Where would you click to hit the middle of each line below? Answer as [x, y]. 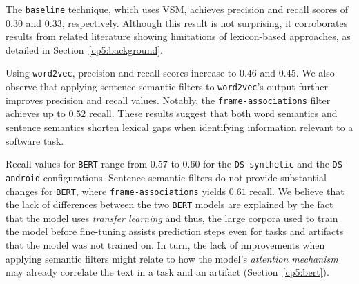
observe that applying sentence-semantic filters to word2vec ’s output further [167, 87]
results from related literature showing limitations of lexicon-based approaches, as [178, 36]
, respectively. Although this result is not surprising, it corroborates [205, 22]
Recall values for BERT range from [77, 164]
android [23, 178]
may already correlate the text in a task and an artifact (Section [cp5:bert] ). [167, 272]
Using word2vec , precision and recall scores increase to [121, 73]
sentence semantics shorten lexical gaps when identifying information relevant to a [179, 127]
